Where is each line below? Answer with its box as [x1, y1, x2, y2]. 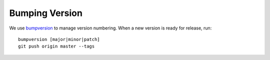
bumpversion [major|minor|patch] [18, 36, 100, 42]
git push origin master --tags [18, 43, 95, 49]
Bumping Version [9, 7, 82, 18]
